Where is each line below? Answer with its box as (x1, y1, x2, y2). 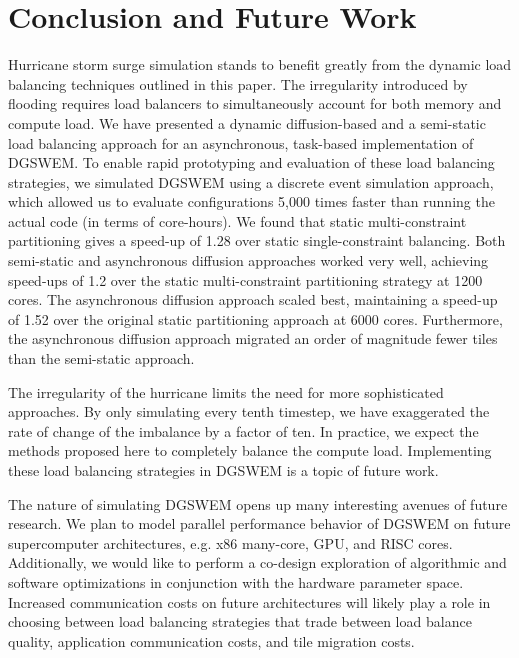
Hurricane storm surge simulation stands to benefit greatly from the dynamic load (8, 54, 512, 75)
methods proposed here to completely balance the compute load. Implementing (8, 440, 492, 461)
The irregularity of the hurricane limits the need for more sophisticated (8, 381, 444, 402)
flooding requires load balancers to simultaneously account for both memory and (8, 93, 502, 114)
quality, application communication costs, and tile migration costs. (8, 630, 415, 651)
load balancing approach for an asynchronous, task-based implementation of (8, 132, 474, 153)
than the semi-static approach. (8, 348, 195, 369)
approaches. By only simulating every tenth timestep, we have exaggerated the (8, 401, 490, 422)
